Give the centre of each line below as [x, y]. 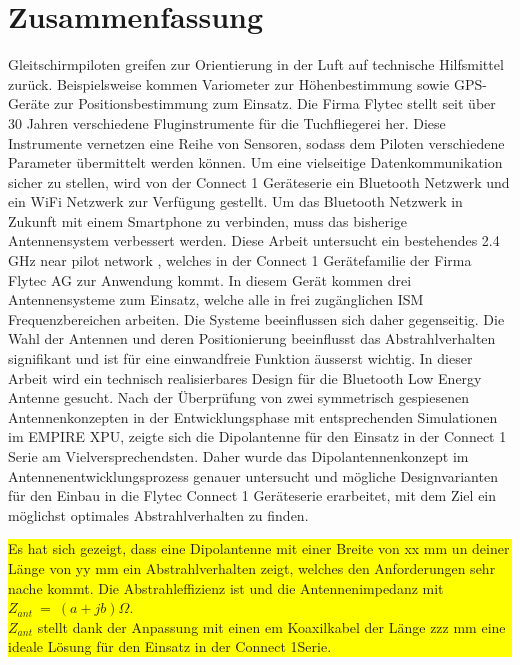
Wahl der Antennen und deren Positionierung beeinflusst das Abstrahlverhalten [252, 338]
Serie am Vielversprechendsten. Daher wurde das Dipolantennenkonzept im [238, 456]
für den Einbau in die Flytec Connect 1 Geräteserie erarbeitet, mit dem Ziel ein [252, 495]
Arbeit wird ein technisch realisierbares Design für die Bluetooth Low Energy [245, 377]
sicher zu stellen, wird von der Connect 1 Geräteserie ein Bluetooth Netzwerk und [259, 181]
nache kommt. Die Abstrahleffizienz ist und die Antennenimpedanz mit [226, 587]
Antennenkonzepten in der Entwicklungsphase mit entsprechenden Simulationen [253, 416]
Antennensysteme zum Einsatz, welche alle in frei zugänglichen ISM [216, 299]
